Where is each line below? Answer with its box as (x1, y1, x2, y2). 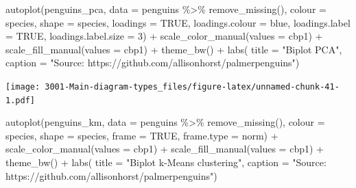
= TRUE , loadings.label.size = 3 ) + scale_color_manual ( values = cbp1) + (5, 29, 323, 43)
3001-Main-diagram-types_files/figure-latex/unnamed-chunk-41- (45, 81, 340, 92)
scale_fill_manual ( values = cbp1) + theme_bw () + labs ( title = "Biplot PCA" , (5, 42, 342, 56)
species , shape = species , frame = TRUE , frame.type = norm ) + (5, 128, 278, 142)
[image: (5, 81, 40, 92)
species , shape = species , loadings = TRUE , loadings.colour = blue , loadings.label (5, 15, 351, 29)
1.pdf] (5, 95, 35, 105)
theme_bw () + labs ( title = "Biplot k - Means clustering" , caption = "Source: (5, 155, 327, 170)
